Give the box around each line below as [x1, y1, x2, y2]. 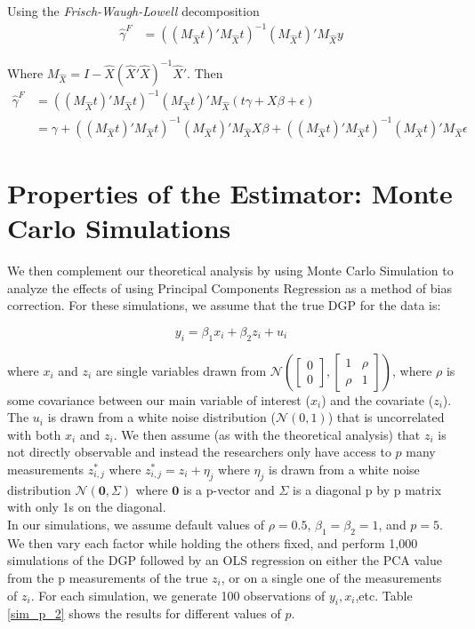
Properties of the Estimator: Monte [7, 174, 453, 211]
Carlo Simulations [7, 210, 231, 246]
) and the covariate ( [321, 390, 434, 409]
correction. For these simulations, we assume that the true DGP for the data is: [7, 296, 441, 314]
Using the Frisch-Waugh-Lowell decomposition [7, 2, 260, 20]
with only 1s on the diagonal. [7, 498, 166, 516]
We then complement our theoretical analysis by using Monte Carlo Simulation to [7, 261, 454, 279]
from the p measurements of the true [7, 568, 208, 586]
